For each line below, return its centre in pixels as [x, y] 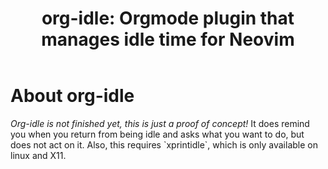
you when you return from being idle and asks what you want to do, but [157, 134]
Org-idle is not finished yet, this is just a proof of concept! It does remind [160, 123]
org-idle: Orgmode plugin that [168, 18]
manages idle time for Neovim [168, 39]
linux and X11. [38, 155]
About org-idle [72, 96]
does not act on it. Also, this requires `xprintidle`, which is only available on [164, 144]
